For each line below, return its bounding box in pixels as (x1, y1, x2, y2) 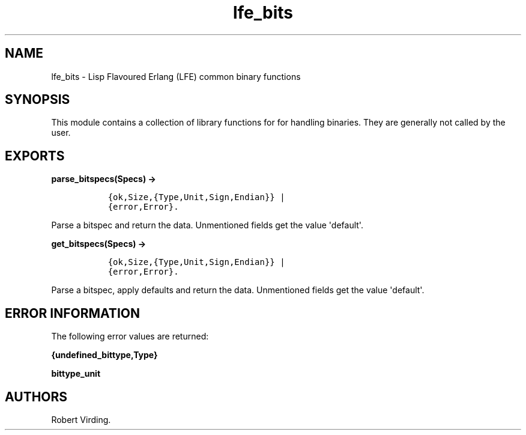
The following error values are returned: (51, 331, 209, 342)
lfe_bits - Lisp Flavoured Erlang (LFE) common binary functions (51, 71, 301, 82)
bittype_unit (51, 368, 101, 379)
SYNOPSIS (5, 92, 70, 108)
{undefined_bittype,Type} (51, 350, 158, 360)
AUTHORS (5, 389, 68, 404)
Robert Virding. (51, 414, 111, 425)
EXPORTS (5, 148, 65, 163)
